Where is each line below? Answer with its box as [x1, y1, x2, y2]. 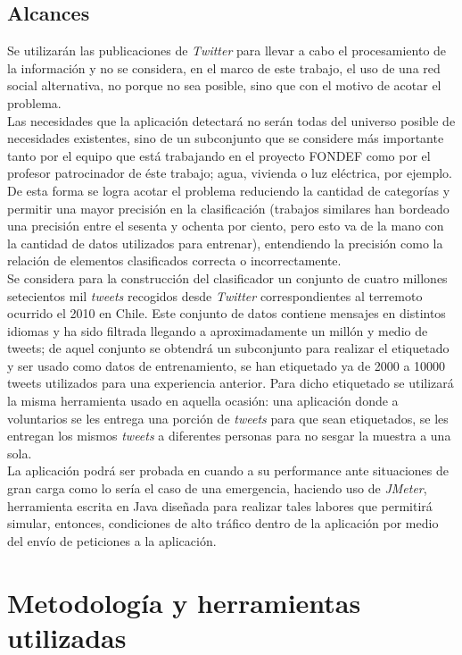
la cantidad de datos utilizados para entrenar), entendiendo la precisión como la [7, 233, 443, 252]
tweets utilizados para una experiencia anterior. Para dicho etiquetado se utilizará [7, 374, 454, 392]
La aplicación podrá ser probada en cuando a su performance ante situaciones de [7, 461, 449, 480]
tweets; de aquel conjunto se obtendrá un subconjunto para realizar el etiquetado [7, 339, 450, 357]
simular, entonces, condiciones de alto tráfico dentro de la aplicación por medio [7, 514, 439, 533]
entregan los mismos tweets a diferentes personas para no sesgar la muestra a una [7, 426, 451, 445]
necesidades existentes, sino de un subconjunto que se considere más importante [7, 129, 444, 147]
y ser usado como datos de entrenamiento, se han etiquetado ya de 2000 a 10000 [7, 356, 446, 374]
